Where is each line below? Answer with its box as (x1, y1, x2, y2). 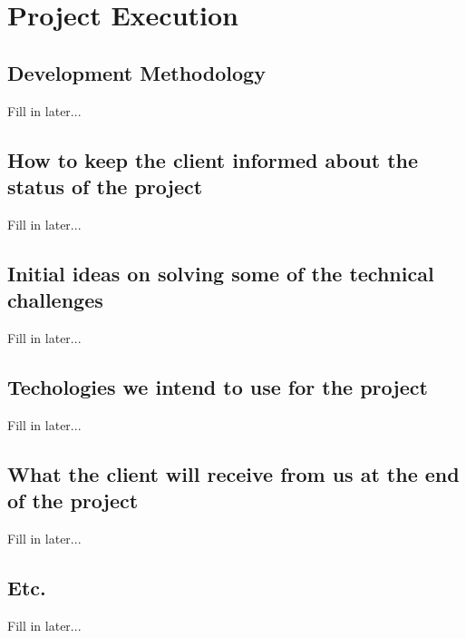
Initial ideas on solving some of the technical (7, 259, 434, 287)
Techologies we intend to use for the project (7, 372, 428, 400)
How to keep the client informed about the (7, 145, 419, 173)
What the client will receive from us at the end (7, 459, 460, 487)
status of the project (7, 172, 203, 200)
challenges (7, 286, 103, 314)
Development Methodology (7, 58, 266, 86)
